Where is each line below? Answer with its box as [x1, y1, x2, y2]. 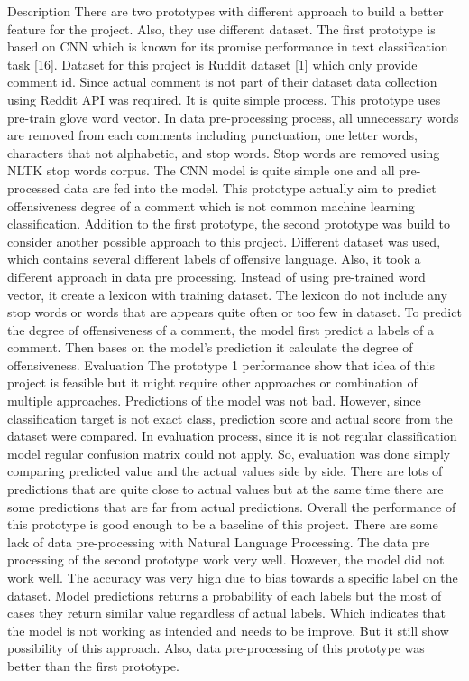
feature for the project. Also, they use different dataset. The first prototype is [7, 19, 436, 38]
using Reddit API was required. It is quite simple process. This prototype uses [7, 89, 441, 108]
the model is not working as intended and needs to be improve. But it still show [7, 620, 449, 639]
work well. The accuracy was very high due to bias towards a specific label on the [7, 568, 458, 586]
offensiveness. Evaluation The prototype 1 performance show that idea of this [7, 355, 435, 374]
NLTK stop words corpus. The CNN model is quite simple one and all [7, 161, 395, 180]
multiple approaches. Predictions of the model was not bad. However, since [7, 391, 421, 410]
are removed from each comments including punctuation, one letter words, [7, 126, 418, 145]
